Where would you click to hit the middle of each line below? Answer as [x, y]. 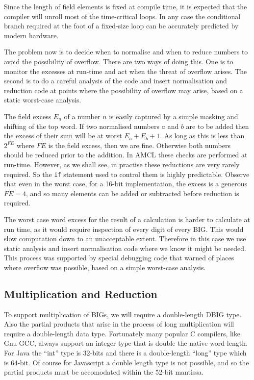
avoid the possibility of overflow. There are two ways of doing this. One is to [119, 61]
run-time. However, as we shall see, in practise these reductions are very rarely [122, 164]
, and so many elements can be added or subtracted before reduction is [133, 193]
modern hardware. [31, 35]
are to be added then [217, 126]
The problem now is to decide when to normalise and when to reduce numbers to [126, 52]
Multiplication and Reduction [81, 293]
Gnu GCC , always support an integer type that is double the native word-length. [126, 343]
